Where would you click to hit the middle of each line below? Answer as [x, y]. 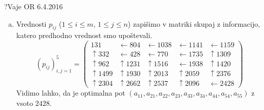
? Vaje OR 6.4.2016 [34, 6]
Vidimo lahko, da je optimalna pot [71, 93]
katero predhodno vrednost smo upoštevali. [84, 35]
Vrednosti [31, 23]
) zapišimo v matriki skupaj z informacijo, [194, 23]
